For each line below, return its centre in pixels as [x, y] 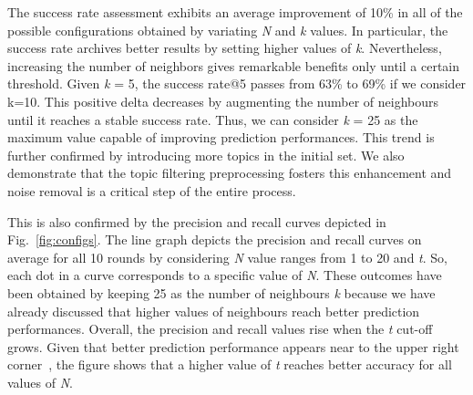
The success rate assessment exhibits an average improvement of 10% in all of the [235, 12]
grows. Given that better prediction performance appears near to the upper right [233, 346]
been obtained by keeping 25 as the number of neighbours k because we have [221, 292]
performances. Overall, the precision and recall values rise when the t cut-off [220, 329]
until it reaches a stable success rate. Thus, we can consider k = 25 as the [213, 119]
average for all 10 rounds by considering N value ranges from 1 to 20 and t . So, [227, 257]
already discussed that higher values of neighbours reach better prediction [214, 311]
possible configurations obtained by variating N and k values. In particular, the [228, 30]
